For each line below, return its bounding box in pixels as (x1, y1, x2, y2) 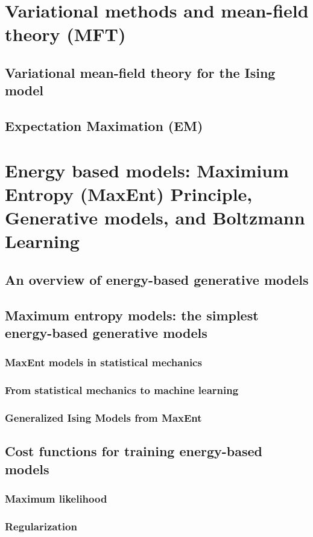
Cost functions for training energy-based (5, 442, 263, 460)
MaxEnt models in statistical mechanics (5, 355, 202, 370)
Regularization (5, 518, 77, 533)
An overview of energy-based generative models (5, 270, 309, 288)
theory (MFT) (5, 22, 126, 46)
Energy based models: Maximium (5, 157, 289, 182)
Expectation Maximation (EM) (5, 116, 203, 135)
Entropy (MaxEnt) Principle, (5, 181, 253, 206)
